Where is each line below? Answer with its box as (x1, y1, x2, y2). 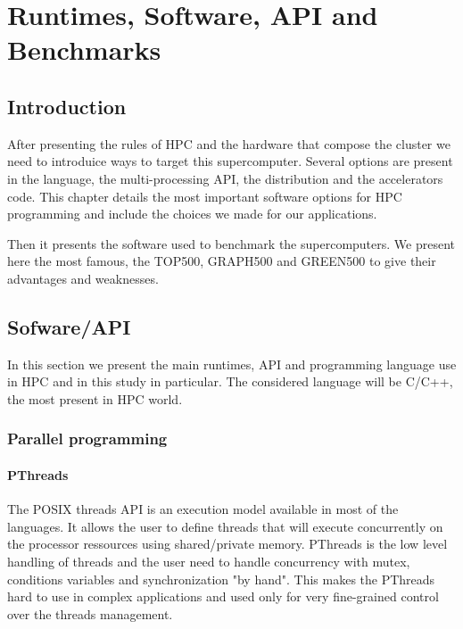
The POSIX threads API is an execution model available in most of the (7, 500, 399, 518)
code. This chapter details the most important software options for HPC (7, 186, 402, 205)
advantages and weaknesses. (7, 269, 159, 287)
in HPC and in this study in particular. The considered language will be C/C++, (7, 372, 453, 391)
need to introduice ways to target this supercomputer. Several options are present (7, 152, 453, 170)
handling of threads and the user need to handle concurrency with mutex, (7, 551, 410, 570)
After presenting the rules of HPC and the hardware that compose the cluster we (7, 134, 451, 153)
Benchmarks (7, 31, 161, 68)
